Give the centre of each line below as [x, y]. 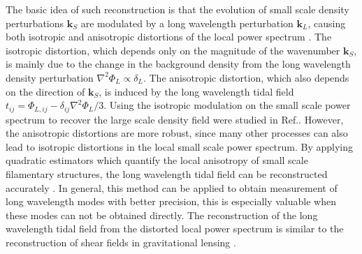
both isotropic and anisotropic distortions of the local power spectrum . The [169, 37]
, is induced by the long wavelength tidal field [196, 91]
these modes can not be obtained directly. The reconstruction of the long [162, 215]
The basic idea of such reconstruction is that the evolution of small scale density [178, 9]
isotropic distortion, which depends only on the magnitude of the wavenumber [173, 50]
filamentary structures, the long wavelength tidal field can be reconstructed [167, 173]
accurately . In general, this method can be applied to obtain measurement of [172, 187]
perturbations [35, 23]
